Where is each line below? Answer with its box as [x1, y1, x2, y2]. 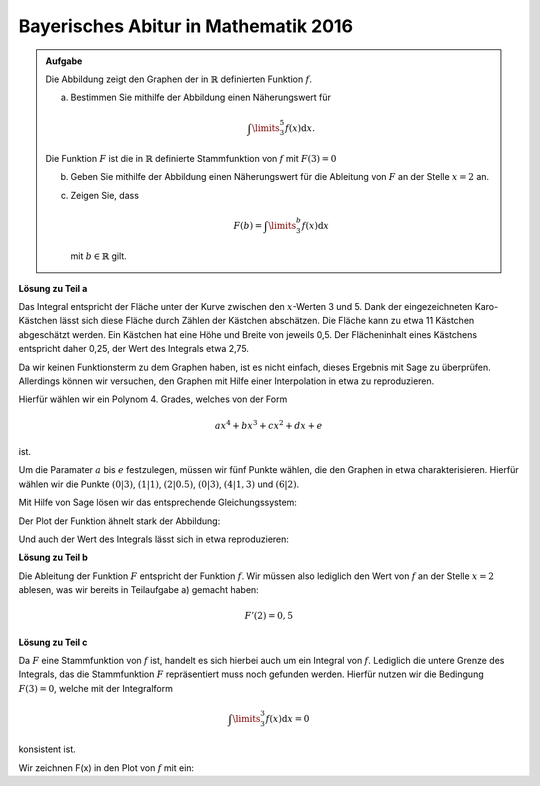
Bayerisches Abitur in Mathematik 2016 [18, 15, 354, 37]
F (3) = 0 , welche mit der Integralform [18, 682, 174, 694]
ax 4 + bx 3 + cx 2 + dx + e [215, 418, 323, 431]
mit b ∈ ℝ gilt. [70, 250, 127, 262]
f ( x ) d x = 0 [265, 713, 310, 724]
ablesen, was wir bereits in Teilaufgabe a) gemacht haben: [18, 584, 259, 596]
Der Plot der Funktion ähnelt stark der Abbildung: [18, 515, 221, 527]
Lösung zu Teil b [18, 551, 89, 564]
